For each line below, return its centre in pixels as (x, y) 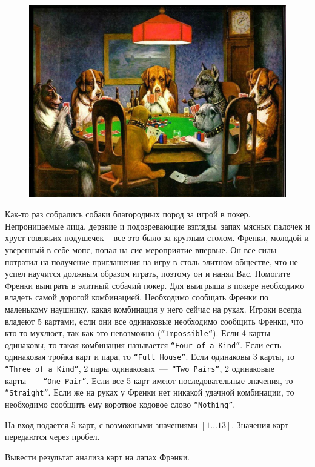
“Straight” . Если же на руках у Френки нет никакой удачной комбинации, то (150, 392)
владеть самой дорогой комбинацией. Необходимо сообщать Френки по (137, 297)
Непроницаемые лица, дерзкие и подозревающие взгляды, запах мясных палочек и (157, 226)
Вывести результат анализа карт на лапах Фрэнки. (98, 456)
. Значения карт (260, 424)
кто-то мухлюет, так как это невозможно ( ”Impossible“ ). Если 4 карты (138, 333)
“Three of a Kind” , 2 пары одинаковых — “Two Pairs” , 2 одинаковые (140, 369)
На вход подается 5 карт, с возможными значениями (101, 424)
